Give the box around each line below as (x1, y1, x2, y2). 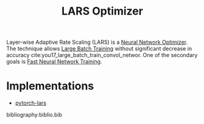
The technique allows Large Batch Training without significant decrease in (6, 45, 192, 52)
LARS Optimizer (62, 4, 143, 18)
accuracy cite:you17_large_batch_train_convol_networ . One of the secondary (6, 52, 198, 59)
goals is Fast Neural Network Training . (6, 58, 102, 65)
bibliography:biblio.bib (6, 111, 63, 119)
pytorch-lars (15, 99, 47, 107)
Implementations (6, 79, 94, 93)
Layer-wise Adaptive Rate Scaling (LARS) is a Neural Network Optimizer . (6, 38, 188, 46)
